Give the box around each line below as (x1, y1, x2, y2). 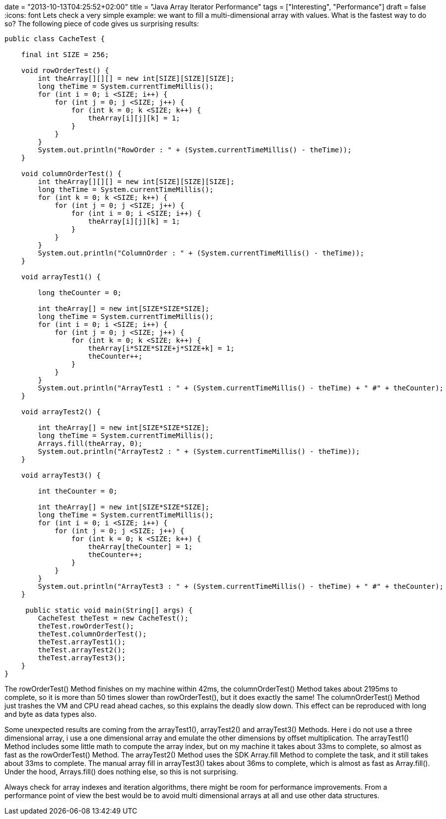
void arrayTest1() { (21, 273, 101, 281)
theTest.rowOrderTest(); (38, 622, 134, 630)
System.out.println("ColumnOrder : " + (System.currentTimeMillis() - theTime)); (38, 249, 364, 257)
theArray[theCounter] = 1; (88, 543, 193, 551)
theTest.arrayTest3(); (38, 654, 126, 662)
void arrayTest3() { (21, 471, 101, 479)
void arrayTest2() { (21, 408, 101, 416)
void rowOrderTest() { (21, 66, 109, 74)
